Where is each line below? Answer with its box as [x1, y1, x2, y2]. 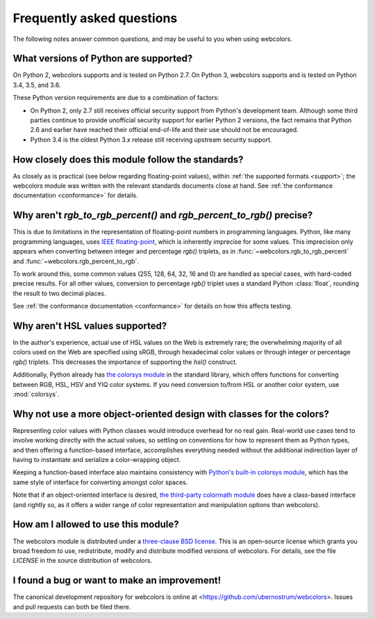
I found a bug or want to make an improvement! [12, 575, 222, 586]
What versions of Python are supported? [12, 53, 193, 65]
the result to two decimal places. [12, 289, 107, 297]
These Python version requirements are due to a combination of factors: [12, 94, 219, 102]
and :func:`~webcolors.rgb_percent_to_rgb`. [12, 257, 139, 265]
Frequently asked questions [12, 10, 178, 26]
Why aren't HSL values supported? [12, 320, 167, 331]
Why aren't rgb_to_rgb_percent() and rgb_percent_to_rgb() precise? [12, 209, 313, 222]
